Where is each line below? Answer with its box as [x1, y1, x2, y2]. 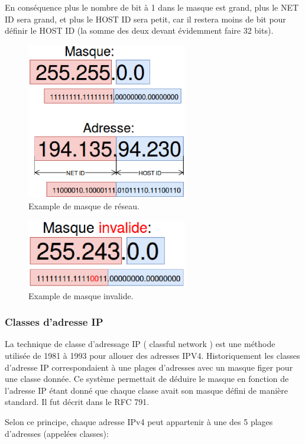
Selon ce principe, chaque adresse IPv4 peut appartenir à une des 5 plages [5, 416, 273, 427]
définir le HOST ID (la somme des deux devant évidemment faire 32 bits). [5, 24, 274, 37]
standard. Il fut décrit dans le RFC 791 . [5, 396, 150, 408]
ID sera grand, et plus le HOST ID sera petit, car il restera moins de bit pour [5, 12, 286, 25]
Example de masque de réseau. [28, 200, 139, 212]
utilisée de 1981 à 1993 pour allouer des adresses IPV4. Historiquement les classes [5, 349, 300, 362]
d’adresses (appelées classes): [5, 427, 109, 439]
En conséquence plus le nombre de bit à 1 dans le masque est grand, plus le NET [5, 1, 299, 13]
